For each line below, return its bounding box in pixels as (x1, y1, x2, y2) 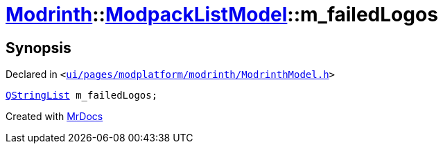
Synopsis (6, 39, 71, 57)
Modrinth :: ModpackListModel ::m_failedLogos (6, 3, 438, 26)
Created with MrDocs (6, 110, 103, 123)
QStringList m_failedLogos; (6, 90, 158, 101)
